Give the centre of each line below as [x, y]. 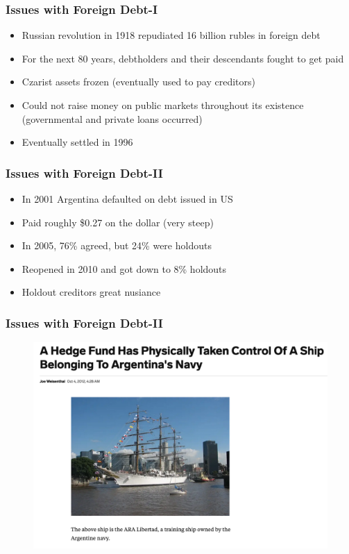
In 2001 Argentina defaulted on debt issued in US [127, 199]
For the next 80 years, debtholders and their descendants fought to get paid [183, 58]
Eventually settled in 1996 [77, 142]
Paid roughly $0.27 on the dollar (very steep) [118, 222]
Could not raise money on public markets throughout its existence [163, 105]
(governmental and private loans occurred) [112, 118]
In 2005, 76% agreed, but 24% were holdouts [117, 245]
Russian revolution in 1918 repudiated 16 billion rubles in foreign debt [171, 35]
